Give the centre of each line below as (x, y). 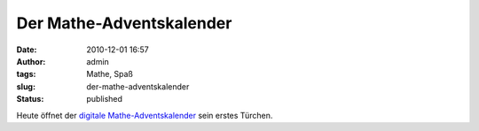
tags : (26, 74)
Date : (27, 50)
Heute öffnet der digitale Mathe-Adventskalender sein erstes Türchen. (145, 115)
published (105, 99)
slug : (26, 86)
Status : (30, 99)
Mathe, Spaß (110, 74)
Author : (31, 61)
